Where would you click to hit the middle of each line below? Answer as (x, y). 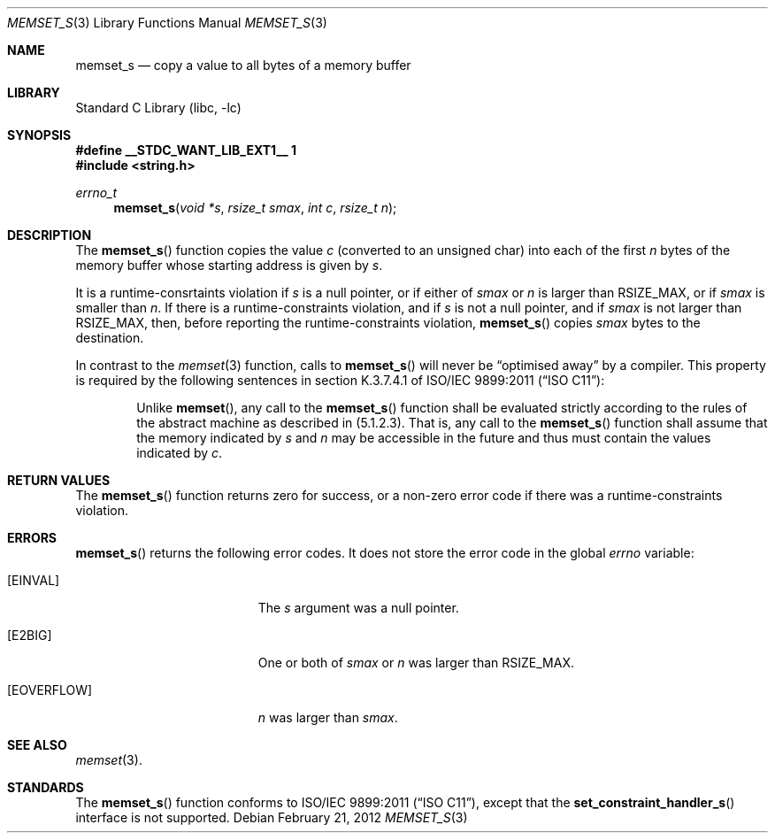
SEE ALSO (37, 745)
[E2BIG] (30, 635)
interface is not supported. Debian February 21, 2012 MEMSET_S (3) (272, 817)
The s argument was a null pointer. (358, 608)
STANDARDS (46, 787)
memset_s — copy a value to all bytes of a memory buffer (243, 65)
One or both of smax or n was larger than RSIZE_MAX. (416, 663)
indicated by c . (180, 453)
